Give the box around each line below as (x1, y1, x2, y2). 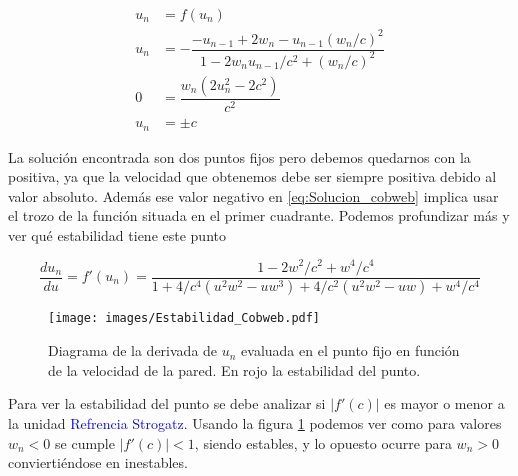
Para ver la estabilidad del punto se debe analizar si (8, 393, 326, 414)
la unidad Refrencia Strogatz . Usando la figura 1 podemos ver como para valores (8, 412, 502, 433)
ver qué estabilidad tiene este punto (8, 224, 226, 245)
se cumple (55, 432, 115, 453)
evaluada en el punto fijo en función (241, 340, 460, 361)
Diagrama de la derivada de (48, 340, 218, 361)
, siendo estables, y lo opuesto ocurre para (194, 432, 452, 453)
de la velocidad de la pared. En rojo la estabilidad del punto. (48, 359, 421, 380)
